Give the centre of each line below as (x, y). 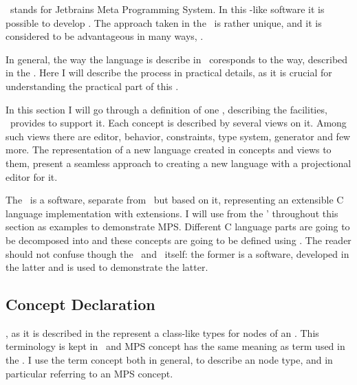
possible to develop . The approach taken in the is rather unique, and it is (164, 22)
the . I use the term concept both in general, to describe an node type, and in (169, 360)
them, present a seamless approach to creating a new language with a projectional (178, 163)
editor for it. (32, 176)
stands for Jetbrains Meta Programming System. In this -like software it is (167, 9)
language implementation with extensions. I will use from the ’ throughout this (172, 213)
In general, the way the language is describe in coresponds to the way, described (177, 59)
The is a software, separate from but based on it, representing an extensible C (175, 200)
